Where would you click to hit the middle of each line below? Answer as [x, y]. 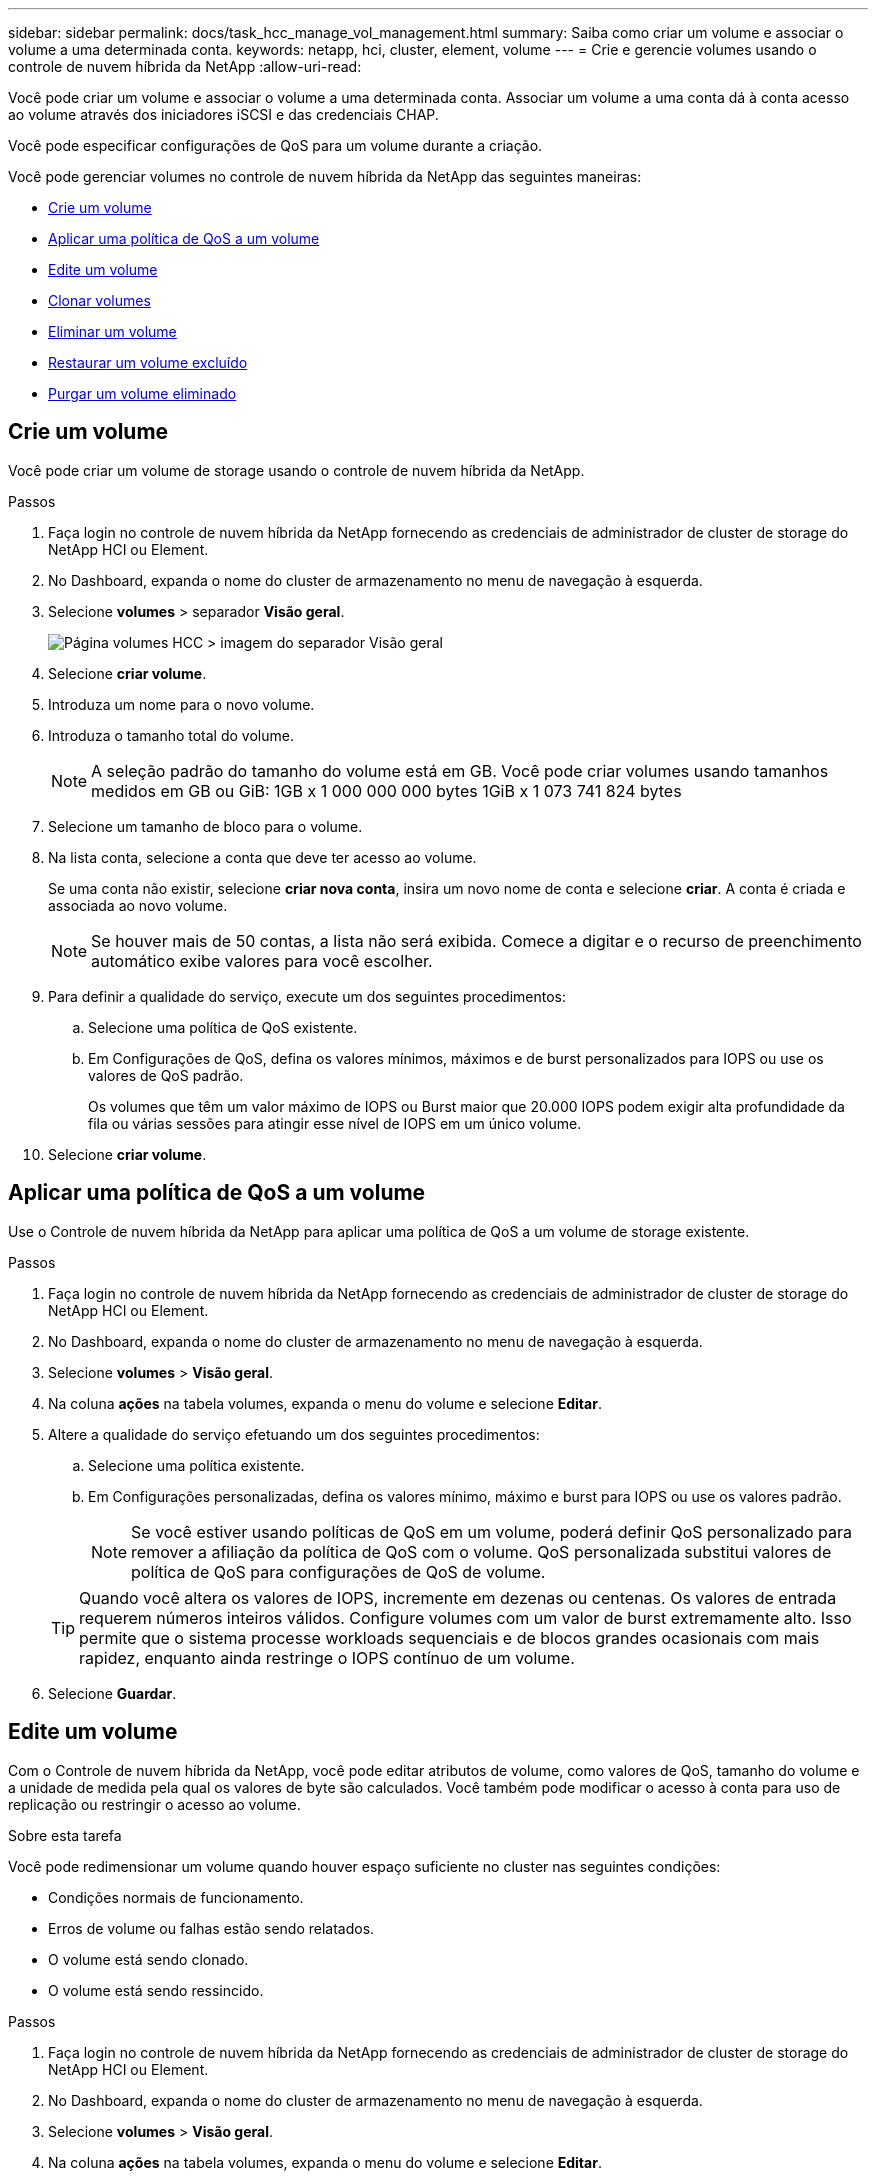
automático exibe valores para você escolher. [262, 960]
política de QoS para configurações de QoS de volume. [338, 1571]
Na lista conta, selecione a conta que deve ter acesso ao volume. [262, 857]
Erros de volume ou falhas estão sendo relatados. [211, 1928]
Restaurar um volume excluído [148, 362]
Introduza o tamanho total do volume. [171, 735]
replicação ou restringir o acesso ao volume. [154, 1804]
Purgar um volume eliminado [142, 393]
